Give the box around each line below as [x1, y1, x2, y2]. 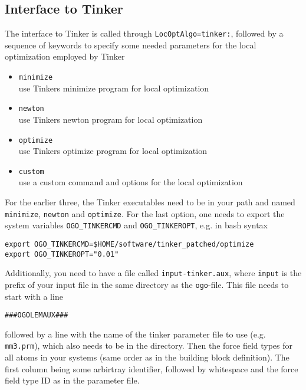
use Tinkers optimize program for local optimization [18, 145, 207, 157]
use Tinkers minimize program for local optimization [18, 81, 209, 94]
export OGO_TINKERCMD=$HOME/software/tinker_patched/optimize [5, 240, 254, 248]
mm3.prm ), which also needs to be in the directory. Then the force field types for [5, 339, 293, 352]
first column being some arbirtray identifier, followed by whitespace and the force [5, 362, 298, 375]
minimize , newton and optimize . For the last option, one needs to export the [5, 207, 285, 219]
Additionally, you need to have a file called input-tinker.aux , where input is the [5, 267, 302, 279]
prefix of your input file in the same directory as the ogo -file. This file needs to [5, 278, 289, 290]
